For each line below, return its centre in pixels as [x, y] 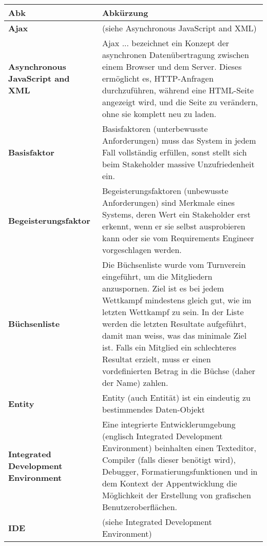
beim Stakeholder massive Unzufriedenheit [178, 164]
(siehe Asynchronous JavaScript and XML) [179, 28]
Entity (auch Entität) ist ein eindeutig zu [176, 397]
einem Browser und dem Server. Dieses [172, 66]
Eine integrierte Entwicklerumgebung [169, 424]
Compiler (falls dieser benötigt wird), [169, 460]
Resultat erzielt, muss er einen [156, 359]
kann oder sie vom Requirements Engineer [178, 238]
